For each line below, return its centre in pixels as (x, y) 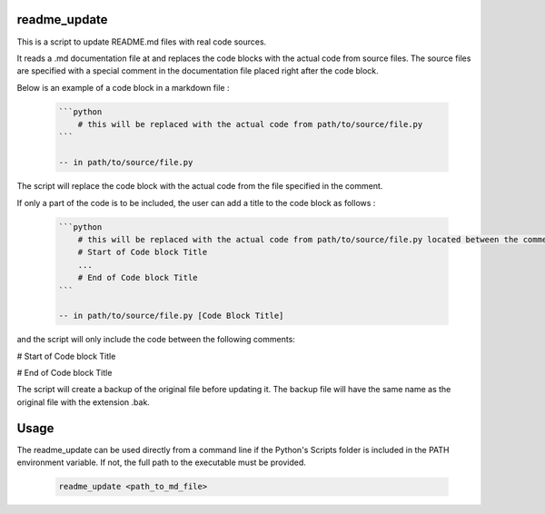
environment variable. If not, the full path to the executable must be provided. (161, 462)
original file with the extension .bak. (83, 402)
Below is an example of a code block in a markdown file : (123, 87)
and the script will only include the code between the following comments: (156, 340)
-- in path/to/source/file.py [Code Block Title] (171, 316)
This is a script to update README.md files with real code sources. (142, 42)
